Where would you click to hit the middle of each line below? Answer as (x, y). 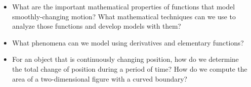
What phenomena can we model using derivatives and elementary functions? (128, 42)
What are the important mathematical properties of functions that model (124, 6)
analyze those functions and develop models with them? (97, 26)
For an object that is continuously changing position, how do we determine (125, 59)
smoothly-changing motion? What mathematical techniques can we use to (124, 16)
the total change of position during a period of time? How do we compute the (130, 68)
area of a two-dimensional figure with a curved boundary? (100, 78)
